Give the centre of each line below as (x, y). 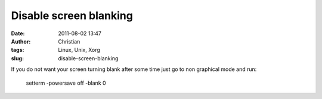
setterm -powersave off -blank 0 (66, 83)
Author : (21, 41)
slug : (17, 58)
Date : (18, 33)
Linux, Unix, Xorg (79, 50)
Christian (69, 41)
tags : (18, 50)
